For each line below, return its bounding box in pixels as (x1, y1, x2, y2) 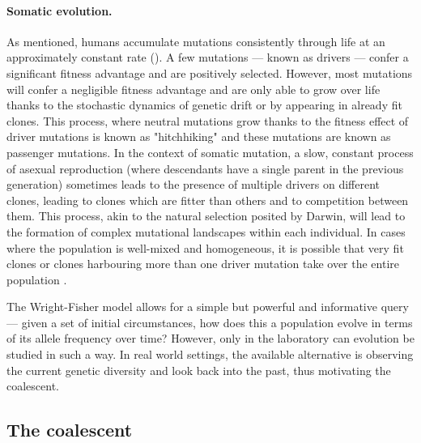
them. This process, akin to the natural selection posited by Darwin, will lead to (6, 207, 406, 224)
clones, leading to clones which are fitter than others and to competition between (6, 191, 409, 208)
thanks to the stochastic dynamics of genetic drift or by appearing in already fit (6, 96, 402, 113)
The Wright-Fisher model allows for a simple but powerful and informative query (6, 298, 409, 315)
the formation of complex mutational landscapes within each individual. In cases (6, 223, 406, 240)
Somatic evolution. (6, 2, 113, 19)
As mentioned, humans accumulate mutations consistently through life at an (6, 32, 385, 49)
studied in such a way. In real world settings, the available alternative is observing (6, 346, 414, 363)
